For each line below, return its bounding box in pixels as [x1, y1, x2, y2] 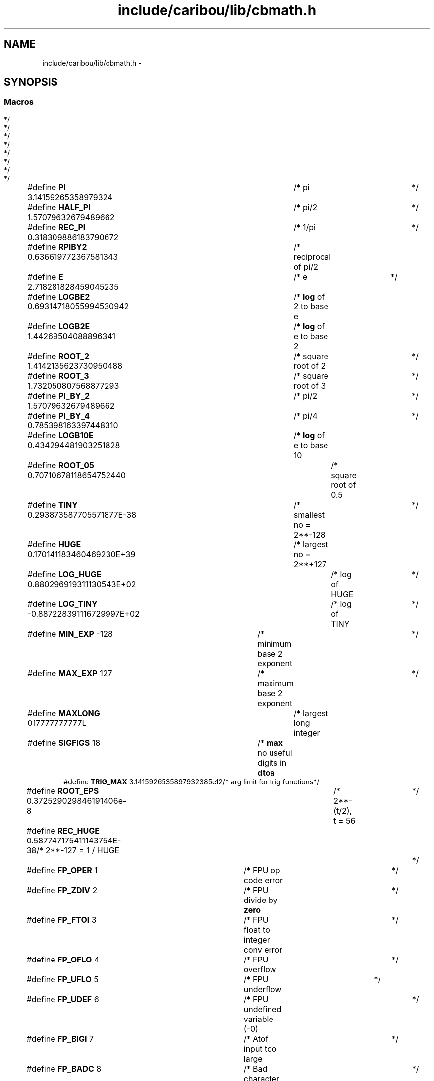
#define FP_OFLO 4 [26, 954, 100, 964]
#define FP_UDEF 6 [26, 994, 99, 1004]
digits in [257, 757, 287, 768]
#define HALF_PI [27, 202, 91, 212]
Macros [4, 97, 34, 107]
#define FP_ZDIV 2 [26, 885, 98, 895]
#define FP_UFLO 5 [26, 974, 99, 984]
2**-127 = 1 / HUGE [45, 845, 120, 855]
